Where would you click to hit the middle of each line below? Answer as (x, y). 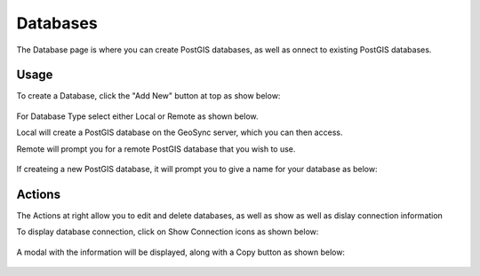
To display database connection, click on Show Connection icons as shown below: (168, 232)
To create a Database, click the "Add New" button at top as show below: (148, 96)
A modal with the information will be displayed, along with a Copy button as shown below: (181, 252)
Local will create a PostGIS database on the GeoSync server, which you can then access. (180, 132)
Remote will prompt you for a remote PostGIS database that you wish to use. (156, 149)
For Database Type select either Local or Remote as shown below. (137, 116)
